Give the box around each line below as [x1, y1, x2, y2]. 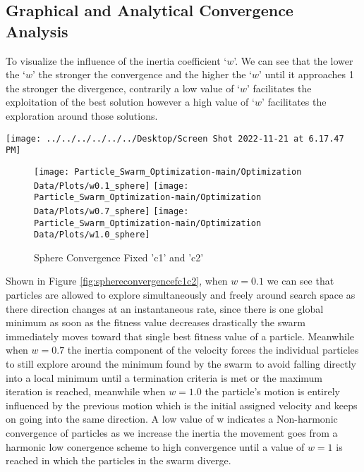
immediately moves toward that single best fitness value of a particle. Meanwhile [6, 328, 354, 343]
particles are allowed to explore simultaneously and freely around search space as [6, 287, 356, 302]
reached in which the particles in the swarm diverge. [6, 453, 231, 468]
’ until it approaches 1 [259, 67, 354, 82]
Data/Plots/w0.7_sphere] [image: [34, 206, 189, 216]
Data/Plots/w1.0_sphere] [34, 230, 150, 240]
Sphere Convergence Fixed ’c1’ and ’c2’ [34, 249, 204, 264]
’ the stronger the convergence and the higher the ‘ [32, 67, 252, 82]
